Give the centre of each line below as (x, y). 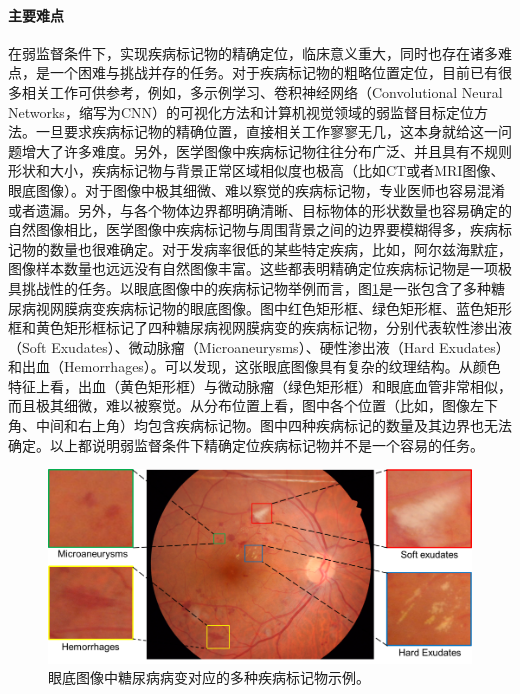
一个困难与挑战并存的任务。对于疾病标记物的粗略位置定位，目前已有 (273, 72)
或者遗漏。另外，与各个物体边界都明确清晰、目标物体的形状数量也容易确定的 (260, 209)
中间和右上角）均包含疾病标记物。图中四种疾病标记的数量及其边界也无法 (273, 425)
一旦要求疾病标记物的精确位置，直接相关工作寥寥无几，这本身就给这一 (266, 131)
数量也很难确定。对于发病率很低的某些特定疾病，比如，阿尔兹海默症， (280, 248)
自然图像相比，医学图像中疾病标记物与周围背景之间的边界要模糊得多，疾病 (253, 229)
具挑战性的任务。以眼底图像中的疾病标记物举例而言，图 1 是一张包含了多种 (249, 287)
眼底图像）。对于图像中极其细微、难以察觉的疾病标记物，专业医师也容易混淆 (256, 189)
